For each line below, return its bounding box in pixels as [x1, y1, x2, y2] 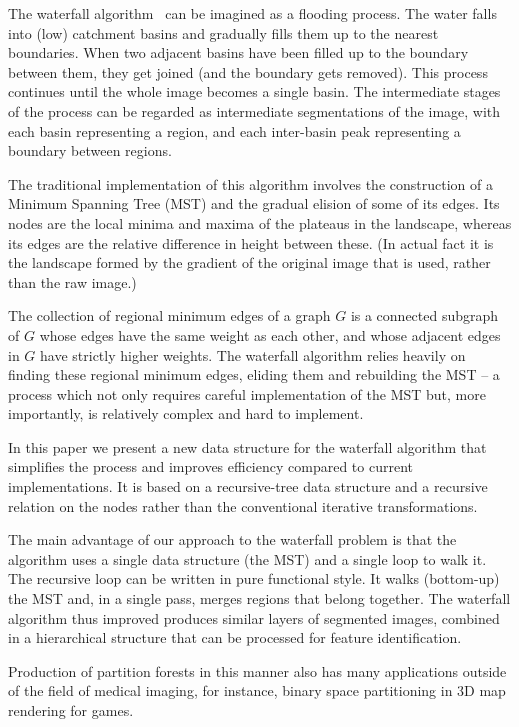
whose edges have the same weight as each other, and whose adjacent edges [39, 324, 501, 345]
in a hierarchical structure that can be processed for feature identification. [8, 627, 462, 648]
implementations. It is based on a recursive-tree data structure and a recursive [8, 476, 488, 497]
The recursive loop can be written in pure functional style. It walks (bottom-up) [8, 568, 500, 589]
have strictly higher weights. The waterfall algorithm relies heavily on [40, 344, 466, 365]
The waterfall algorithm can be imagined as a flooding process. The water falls [8, 3, 497, 23]
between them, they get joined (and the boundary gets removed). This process [8, 61, 488, 82]
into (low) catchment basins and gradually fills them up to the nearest [8, 22, 439, 43]
